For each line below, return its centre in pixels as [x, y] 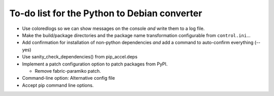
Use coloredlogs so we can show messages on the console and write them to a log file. [113, 28]
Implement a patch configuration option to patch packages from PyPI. [95, 64]
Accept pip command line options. [58, 85]
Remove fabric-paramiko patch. [68, 71]
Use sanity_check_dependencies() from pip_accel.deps [80, 57]
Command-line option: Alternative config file [68, 78]
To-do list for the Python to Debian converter [106, 13]
